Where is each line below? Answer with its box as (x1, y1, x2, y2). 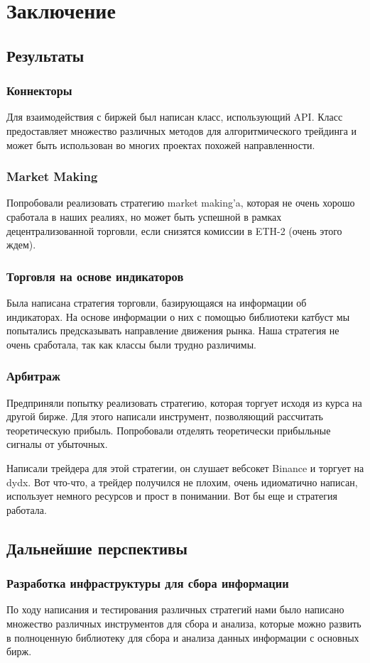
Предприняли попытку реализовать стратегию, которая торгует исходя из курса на (6, 395, 362, 410)
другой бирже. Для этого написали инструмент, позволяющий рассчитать (6, 409, 323, 424)
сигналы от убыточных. (6, 437, 108, 451)
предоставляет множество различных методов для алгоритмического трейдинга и (6, 123, 357, 138)
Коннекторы (6, 82, 72, 99)
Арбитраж (6, 367, 60, 385)
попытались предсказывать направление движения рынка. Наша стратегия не (6, 323, 339, 338)
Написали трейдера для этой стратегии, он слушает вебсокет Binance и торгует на (6, 460, 364, 475)
